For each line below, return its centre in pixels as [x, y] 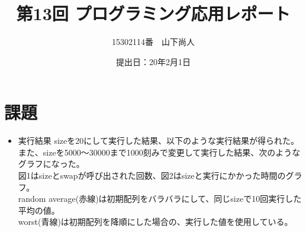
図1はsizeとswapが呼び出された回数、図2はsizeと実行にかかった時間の [152, 175]
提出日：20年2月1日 [153, 61]
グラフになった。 [51, 164]
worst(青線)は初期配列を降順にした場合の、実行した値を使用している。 [155, 222]
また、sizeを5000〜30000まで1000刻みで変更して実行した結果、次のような [159, 152]
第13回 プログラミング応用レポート [153, 13]
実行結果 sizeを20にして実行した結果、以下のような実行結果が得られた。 [158, 141]
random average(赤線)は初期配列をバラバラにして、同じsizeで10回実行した [160, 199]
